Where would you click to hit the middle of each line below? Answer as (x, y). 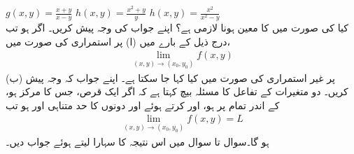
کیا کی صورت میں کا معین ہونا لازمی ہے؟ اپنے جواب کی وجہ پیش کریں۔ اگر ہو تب (177, 28)
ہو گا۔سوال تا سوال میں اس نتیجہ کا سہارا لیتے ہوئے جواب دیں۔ (137, 141)
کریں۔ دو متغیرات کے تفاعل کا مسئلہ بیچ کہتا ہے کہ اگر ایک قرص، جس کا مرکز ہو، (177, 91)
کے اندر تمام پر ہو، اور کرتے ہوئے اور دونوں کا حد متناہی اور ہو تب (143, 105)
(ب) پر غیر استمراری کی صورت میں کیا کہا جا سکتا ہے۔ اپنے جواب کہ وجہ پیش (170, 77)
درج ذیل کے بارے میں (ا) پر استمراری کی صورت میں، (118, 41)
